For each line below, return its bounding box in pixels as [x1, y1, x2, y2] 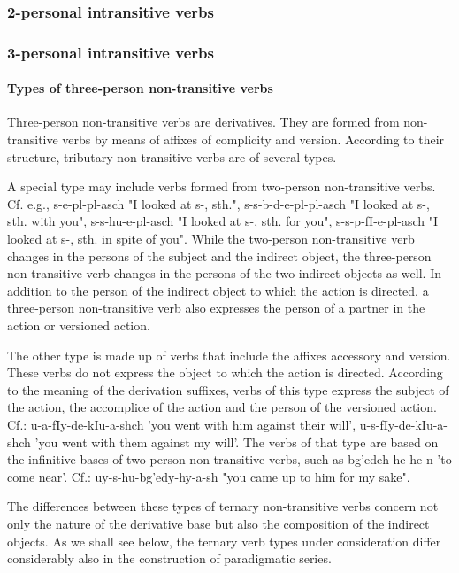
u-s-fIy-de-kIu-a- [359, 414, 448, 433]
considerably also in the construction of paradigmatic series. [7, 549, 332, 568]
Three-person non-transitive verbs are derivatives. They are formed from [7, 112, 400, 131]
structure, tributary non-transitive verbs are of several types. [7, 147, 337, 166]
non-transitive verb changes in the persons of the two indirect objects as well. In [7, 264, 441, 283]
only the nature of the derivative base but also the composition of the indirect [7, 514, 430, 532]
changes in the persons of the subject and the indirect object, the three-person [7, 246, 432, 265]
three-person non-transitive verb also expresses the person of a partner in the [7, 298, 425, 317]
